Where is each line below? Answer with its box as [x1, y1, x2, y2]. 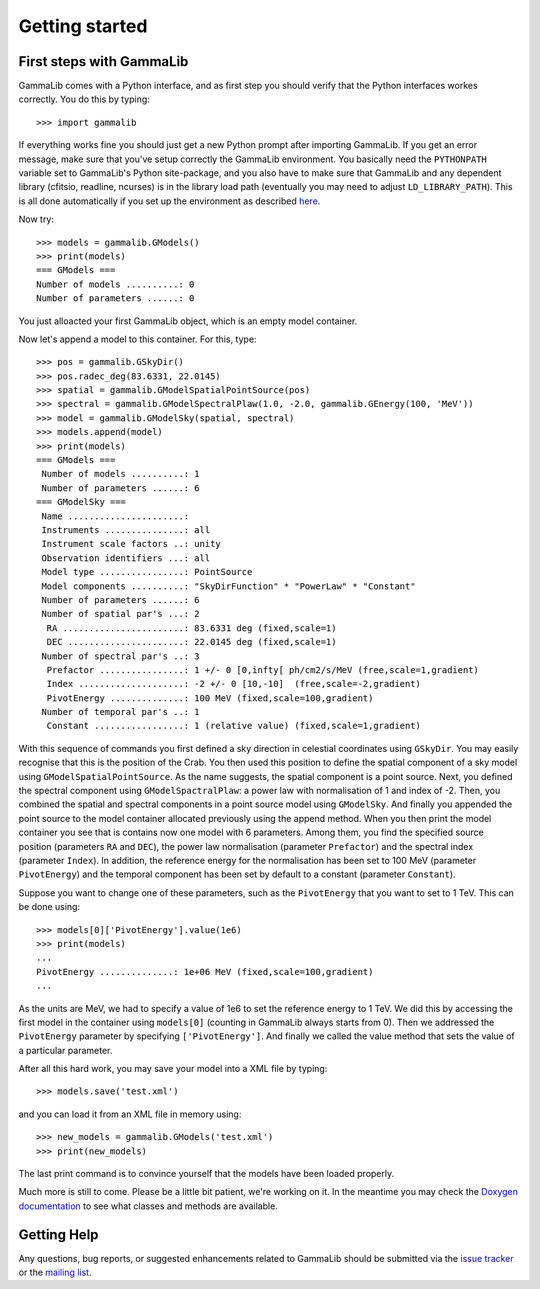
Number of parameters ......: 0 [36, 293, 195, 304]
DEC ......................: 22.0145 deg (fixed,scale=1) [46, 636, 337, 648]
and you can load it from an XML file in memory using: [18, 1108, 242, 1120]
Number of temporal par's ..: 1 [41, 706, 200, 718]
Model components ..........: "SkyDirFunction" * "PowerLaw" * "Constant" [41, 580, 416, 592]
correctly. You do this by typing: [18, 93, 150, 105]
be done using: [18, 901, 80, 913]
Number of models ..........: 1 [41, 468, 200, 480]
